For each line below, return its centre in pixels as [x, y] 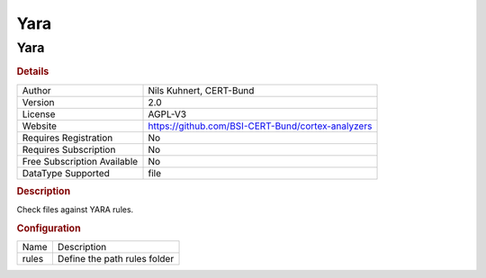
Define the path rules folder [116, 259]
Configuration [49, 229]
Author [36, 90]
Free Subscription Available [80, 161]
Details [33, 72]
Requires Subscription [69, 149]
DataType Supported [66, 173]
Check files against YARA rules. [75, 210]
